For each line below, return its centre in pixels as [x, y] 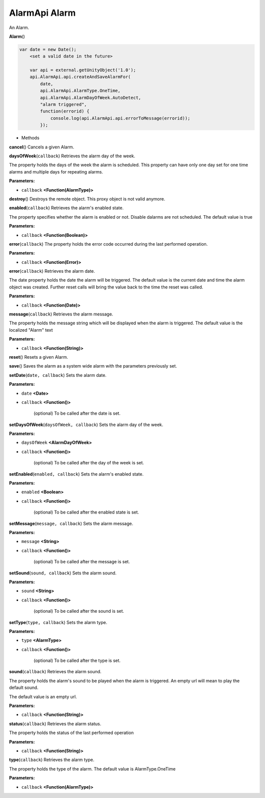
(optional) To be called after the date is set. [77, 413]
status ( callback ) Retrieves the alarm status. [55, 724]
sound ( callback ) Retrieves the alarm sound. [55, 672]
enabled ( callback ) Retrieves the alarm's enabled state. [66, 208]
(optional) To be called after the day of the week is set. [89, 463]
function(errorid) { [65, 111]
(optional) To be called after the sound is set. [79, 611]
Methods [30, 138]
